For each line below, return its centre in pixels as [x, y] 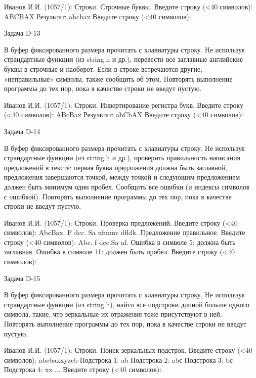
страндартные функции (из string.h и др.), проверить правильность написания [122, 158]
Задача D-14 [22, 131]
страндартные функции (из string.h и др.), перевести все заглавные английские [124, 59]
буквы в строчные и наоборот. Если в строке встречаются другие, [103, 69]
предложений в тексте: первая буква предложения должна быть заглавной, [116, 167]
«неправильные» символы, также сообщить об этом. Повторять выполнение [118, 78]
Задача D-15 [22, 278]
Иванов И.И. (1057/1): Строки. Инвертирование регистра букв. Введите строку [124, 105]
